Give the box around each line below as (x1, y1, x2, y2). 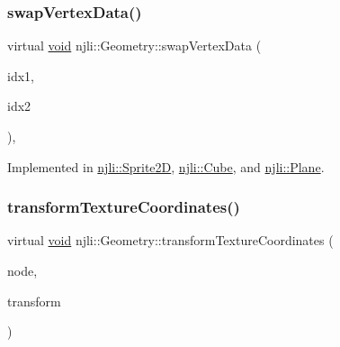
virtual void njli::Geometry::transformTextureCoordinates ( (7, 231, 334, 250)
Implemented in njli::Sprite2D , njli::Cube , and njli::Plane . (7, 157, 325, 176)
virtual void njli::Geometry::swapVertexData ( (7, 36, 262, 55)
